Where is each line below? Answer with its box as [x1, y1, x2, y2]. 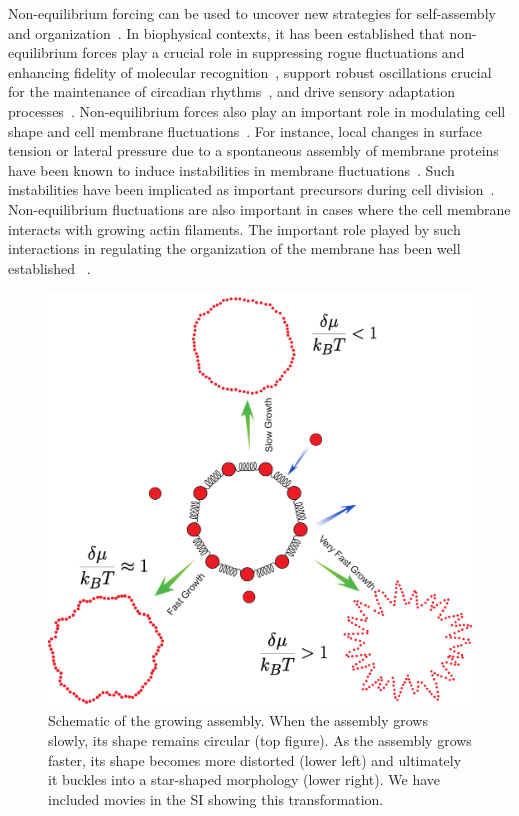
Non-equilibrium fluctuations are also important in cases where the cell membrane [8, 198, 511, 219]
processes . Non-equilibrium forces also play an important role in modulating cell [8, 100, 506, 121]
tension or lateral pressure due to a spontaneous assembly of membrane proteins [8, 140, 499, 161]
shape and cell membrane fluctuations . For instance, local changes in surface [8, 120, 482, 141]
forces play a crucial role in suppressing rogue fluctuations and [82, 42, 465, 63]
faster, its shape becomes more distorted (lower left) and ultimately [48, 749, 462, 770]
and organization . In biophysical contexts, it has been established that [8, 22, 445, 43]
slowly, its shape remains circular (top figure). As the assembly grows [48, 729, 472, 750]
